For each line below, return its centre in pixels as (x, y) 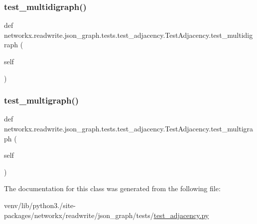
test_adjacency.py (181, 215)
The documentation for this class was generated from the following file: (112, 188)
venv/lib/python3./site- (40, 205)
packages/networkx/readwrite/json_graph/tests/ (79, 215)
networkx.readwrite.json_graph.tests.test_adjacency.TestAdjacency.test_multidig (128, 35)
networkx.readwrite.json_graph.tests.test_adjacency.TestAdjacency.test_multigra (129, 128)
